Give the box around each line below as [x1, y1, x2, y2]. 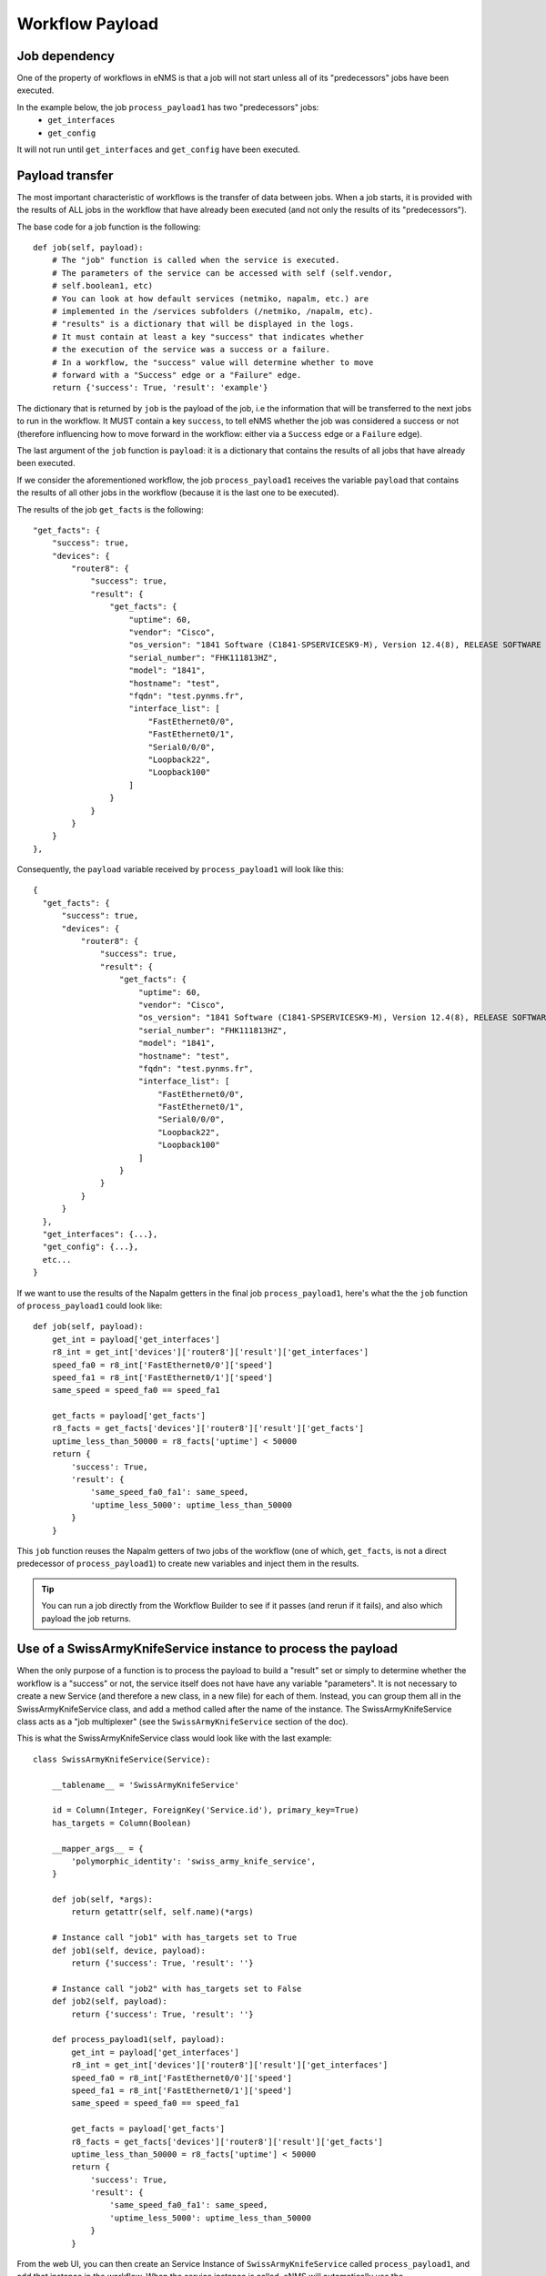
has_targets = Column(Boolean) [51, 1817, 192, 1828]
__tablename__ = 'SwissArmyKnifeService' [51, 1780, 240, 1790]
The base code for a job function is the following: [16, 221, 201, 232]
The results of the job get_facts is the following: [16, 503, 204, 514]
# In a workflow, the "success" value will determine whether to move [51, 357, 374, 368]
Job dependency [16, 48, 116, 64]
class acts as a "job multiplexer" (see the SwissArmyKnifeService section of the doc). [16, 1716, 349, 1727]
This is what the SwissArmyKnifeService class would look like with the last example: [16, 1732, 332, 1743]
